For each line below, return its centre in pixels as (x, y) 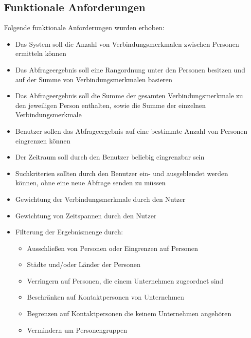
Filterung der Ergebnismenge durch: (69, 232)
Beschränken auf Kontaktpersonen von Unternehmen (106, 297)
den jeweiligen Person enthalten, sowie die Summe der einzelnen (111, 105)
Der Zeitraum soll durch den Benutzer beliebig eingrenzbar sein (110, 157)
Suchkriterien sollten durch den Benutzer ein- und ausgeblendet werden (122, 173)
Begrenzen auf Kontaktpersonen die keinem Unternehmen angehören (129, 313)
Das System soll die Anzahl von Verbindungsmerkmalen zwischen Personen (127, 44)
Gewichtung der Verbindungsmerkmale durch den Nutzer (100, 199)
